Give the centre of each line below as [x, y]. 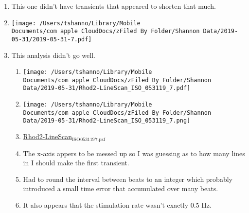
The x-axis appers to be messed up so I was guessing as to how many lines [134, 153]
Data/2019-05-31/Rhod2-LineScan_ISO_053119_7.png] [107, 121]
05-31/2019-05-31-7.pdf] [52, 39]
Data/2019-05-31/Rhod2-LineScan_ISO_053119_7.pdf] [107, 88]
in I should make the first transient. [76, 163]
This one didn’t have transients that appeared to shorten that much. [114, 6]
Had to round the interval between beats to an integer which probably [128, 179]
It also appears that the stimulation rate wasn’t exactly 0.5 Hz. [117, 204]
